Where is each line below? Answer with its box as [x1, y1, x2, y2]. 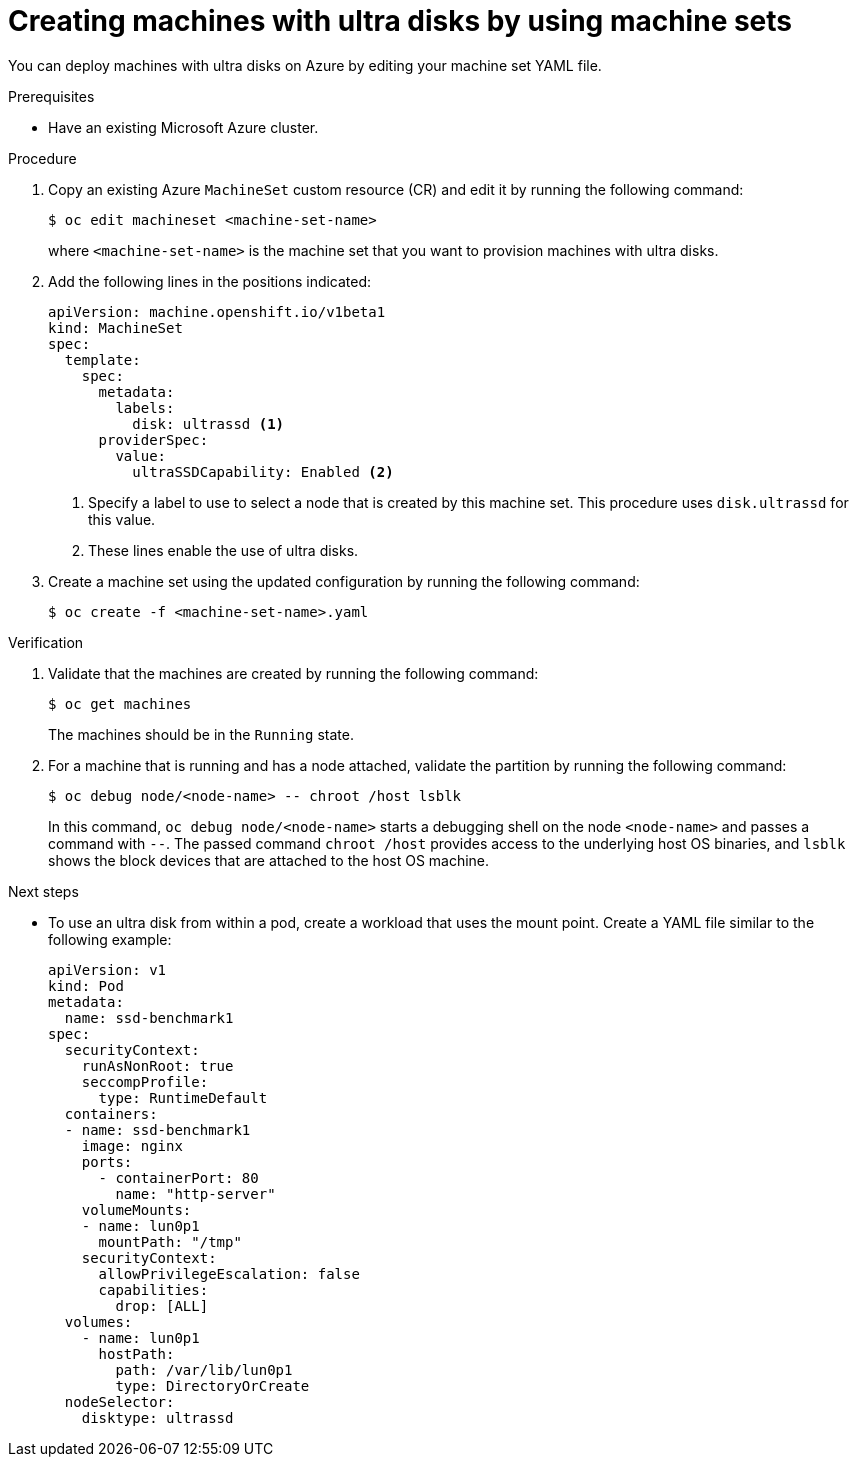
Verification [8, 633, 84, 651]
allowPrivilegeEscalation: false [98, 1265, 360, 1282]
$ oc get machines [48, 695, 192, 712]
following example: [48, 930, 172, 948]
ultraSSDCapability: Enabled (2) [132, 463, 394, 480]
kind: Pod [48, 977, 124, 994]
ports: [81, 1153, 133, 1170]
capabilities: [98, 1281, 209, 1298]
